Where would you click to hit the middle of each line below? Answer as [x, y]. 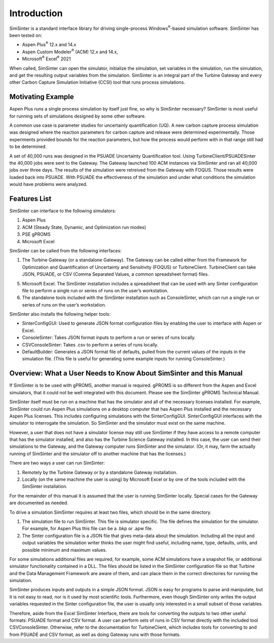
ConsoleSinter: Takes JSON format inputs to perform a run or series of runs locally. [109, 337]
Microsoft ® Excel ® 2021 [46, 58]
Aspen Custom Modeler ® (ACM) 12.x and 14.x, [70, 51]
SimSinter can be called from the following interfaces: [65, 250]
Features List [30, 198]
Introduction [36, 13]
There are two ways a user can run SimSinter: [57, 463]
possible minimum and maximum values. [64, 550]
